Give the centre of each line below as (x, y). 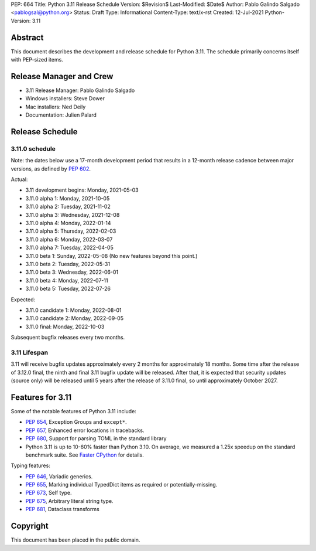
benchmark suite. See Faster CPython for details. (85, 455)
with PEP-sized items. (37, 60)
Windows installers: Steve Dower (65, 98)
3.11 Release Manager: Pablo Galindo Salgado (80, 90)
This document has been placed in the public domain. (75, 540)
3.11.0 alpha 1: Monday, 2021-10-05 (68, 198)
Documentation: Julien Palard (61, 115)
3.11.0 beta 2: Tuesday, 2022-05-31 (68, 264)
